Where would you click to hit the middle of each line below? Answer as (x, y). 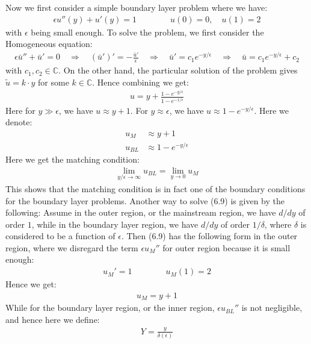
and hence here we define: (53, 319)
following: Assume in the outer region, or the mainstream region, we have (141, 212)
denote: (19, 122)
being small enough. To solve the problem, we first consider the (147, 32)
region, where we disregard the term (72, 247)
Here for (20, 110)
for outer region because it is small (226, 247)
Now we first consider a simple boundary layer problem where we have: (137, 7)
